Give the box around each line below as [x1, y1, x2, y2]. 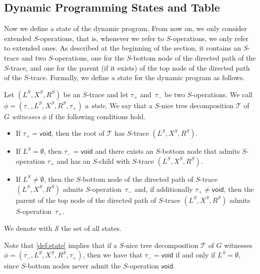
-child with [96, 155, 130, 166]
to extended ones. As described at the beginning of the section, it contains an [4, 43, 241, 53]
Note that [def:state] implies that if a [4, 239, 117, 250]
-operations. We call [191, 89, 252, 99]
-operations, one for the [52, 52, 124, 63]
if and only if [175, 249, 215, 260]
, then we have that [82, 249, 142, 260]
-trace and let [86, 89, 128, 99]
